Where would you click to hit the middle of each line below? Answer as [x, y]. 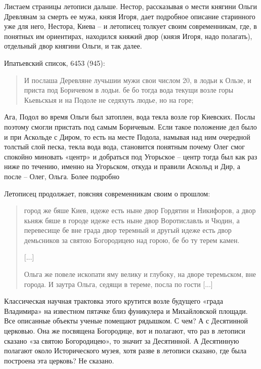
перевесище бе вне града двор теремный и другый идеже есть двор [128, 230]
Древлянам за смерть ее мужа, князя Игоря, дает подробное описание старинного [130, 16]
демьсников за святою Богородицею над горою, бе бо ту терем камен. [132, 240]
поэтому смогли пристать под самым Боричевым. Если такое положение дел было [130, 126]
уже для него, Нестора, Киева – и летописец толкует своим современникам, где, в [130, 26]
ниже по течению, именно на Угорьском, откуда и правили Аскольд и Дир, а [122, 166]
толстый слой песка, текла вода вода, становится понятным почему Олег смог [125, 147]
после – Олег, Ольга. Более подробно [62, 176]
